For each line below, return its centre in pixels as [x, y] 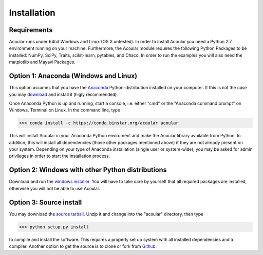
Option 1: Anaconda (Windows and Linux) [73, 76]
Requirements [31, 30]
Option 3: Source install [46, 202]
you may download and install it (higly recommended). [64, 94]
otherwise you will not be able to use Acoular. [55, 188]
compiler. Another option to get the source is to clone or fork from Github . [83, 246]
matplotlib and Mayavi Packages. [42, 62]
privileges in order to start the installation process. [59, 156]
